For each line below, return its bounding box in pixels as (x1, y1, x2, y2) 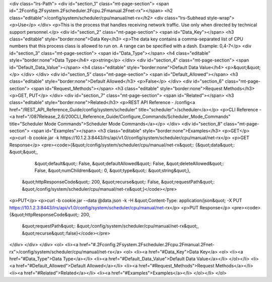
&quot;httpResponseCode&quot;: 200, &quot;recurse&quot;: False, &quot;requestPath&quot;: (22, 179, 215, 185)
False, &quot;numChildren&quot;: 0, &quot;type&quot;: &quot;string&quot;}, (34, 167, 191, 174)
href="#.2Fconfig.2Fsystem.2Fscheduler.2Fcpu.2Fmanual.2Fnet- (79, 242, 215, 248)
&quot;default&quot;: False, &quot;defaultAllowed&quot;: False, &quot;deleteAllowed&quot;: (34, 160, 224, 166)
